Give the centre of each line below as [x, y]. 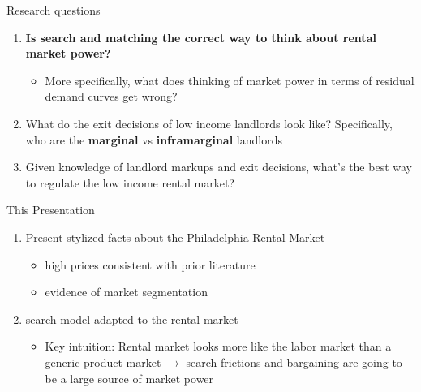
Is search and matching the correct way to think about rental [201, 37]
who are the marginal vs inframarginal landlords [154, 139]
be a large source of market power [129, 378]
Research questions [54, 10]
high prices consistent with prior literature [150, 264]
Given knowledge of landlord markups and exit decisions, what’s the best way [219, 167]
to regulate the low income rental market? [130, 182]
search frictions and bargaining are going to [294, 362]
